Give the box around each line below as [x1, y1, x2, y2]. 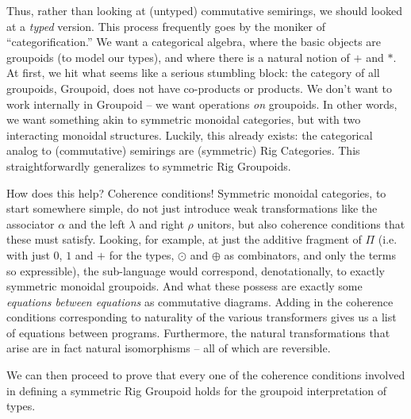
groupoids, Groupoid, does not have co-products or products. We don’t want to [6, 79, 392, 96]
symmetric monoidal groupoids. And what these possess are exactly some [6, 278, 363, 294]
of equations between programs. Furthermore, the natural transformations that [6, 324, 390, 340]
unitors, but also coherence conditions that [197, 215, 405, 232]
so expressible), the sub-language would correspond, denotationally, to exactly [6, 262, 385, 279]
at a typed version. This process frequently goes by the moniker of [6, 17, 325, 34]
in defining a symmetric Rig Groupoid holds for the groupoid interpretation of [6, 382, 387, 398]
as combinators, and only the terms [224, 246, 396, 263]
